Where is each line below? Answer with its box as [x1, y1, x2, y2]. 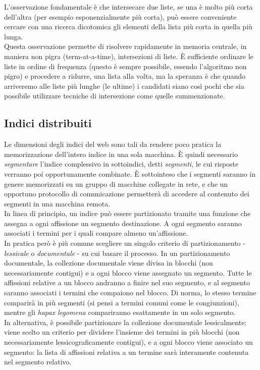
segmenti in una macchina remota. [4, 198, 111, 208]
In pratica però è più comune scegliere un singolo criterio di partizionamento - [4, 238, 245, 248]
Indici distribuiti [4, 115, 92, 131]
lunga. [4, 31, 23, 41]
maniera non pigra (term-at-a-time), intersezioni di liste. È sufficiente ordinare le [4, 50, 253, 61]
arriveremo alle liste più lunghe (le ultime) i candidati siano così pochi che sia [4, 80, 244, 91]
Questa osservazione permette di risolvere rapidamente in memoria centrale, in [4, 41, 247, 51]
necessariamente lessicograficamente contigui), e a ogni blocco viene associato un [4, 337, 253, 347]
